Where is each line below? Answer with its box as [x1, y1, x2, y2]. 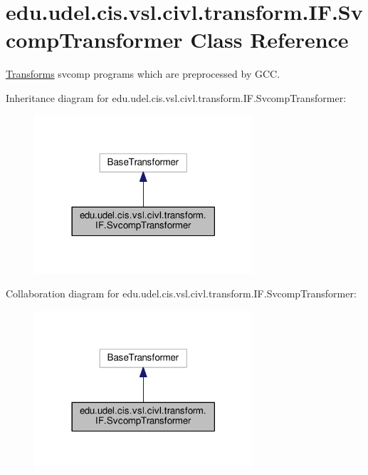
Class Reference [190, 25, 349, 54]
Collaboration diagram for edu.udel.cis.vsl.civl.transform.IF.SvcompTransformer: [6, 286, 357, 301]
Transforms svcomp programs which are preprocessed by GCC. [6, 66, 280, 81]
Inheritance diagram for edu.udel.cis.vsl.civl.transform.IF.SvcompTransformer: [6, 90, 347, 105]
